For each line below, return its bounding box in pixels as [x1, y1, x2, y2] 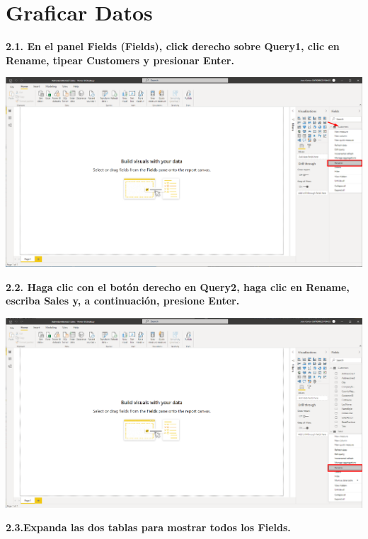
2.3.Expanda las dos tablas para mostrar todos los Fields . [6, 520, 291, 535]
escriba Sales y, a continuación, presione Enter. [6, 293, 240, 308]
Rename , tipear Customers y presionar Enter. [6, 52, 234, 67]
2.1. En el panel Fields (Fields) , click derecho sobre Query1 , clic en [6, 39, 340, 54]
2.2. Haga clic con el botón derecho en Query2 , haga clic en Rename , [6, 279, 350, 294]
